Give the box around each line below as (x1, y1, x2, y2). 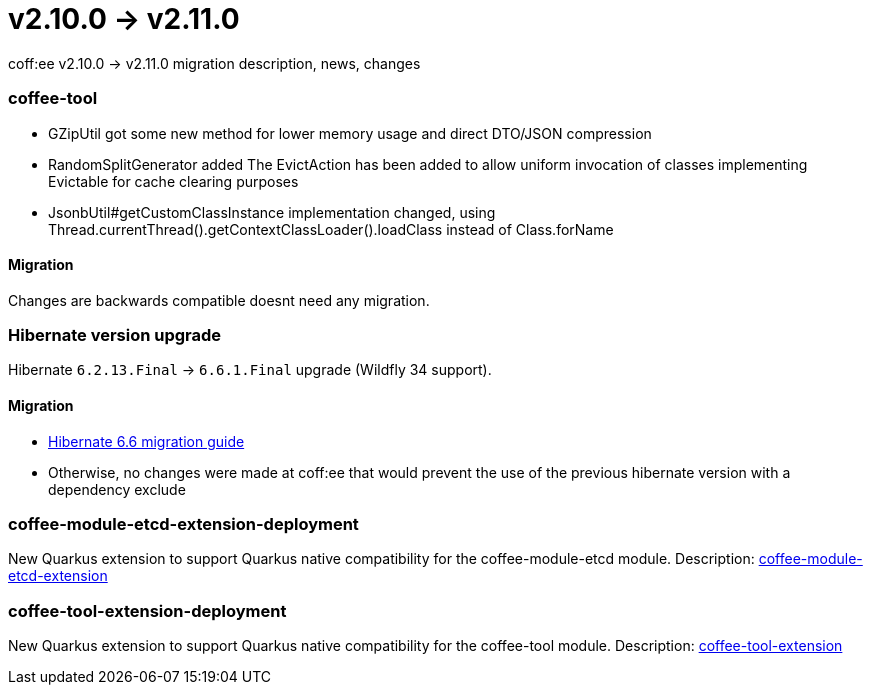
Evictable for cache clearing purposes (48, 172, 299, 190)
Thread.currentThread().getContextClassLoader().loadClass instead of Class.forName (48, 220, 614, 238)
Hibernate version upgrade (8, 325, 222, 346)
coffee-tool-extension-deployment (8, 600, 287, 621)
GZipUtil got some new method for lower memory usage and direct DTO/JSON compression (48, 124, 652, 142)
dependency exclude (48, 480, 186, 498)
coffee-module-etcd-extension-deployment (8, 514, 359, 535)
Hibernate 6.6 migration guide (48, 432, 245, 450)
